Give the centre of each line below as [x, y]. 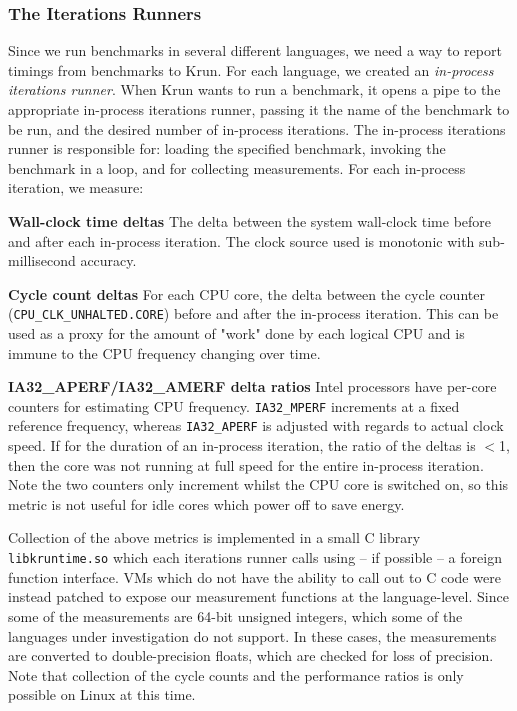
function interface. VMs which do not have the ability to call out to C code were [254, 576]
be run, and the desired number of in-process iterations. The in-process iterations [257, 128]
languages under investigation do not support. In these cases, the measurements [252, 635]
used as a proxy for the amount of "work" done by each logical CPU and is [236, 333]
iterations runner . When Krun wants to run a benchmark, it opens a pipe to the [254, 89]
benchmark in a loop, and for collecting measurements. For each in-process [237, 167]
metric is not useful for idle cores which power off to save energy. [206, 503]
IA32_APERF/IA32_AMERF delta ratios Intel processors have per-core [252, 386]
